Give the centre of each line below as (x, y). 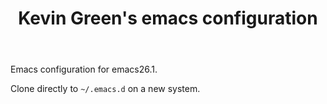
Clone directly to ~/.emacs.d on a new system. (105, 89)
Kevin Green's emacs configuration (168, 18)
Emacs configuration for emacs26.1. (84, 69)
